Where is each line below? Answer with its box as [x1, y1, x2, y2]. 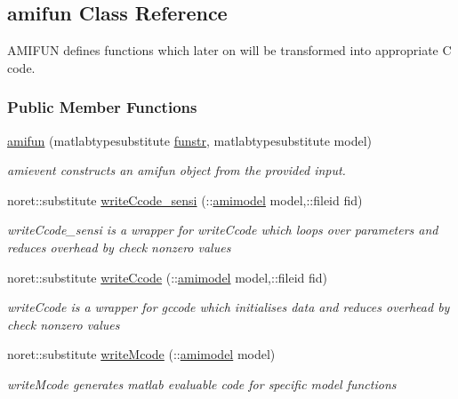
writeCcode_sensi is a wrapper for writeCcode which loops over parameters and [7, 220, 438, 239]
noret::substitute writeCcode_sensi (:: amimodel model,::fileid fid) [7, 190, 363, 209]
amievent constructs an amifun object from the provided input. [7, 161, 346, 180]
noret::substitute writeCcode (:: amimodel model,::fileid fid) [7, 267, 328, 286]
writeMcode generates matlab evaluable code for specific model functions [7, 374, 397, 393]
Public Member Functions [7, 96, 197, 118]
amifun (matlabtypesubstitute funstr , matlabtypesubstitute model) [7, 131, 373, 149]
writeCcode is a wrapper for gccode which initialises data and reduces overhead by [7, 298, 450, 316]
